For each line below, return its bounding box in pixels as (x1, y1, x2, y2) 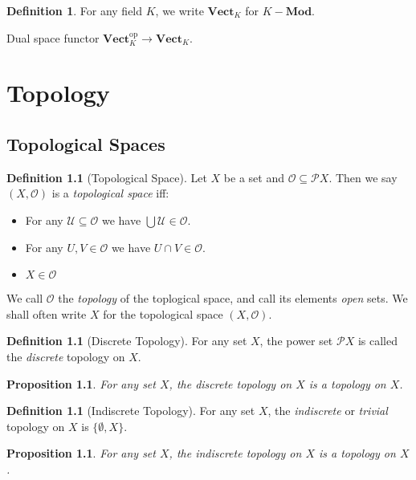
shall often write (6, 305, 87, 322)
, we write (155, 2, 204, 18)
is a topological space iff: (51, 185, 169, 201)
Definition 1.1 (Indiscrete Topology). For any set (6, 402, 255, 419)
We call (6, 290, 43, 307)
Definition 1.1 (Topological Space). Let (6, 169, 207, 185)
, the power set (259, 332, 333, 349)
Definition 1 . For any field (6, 2, 143, 18)
